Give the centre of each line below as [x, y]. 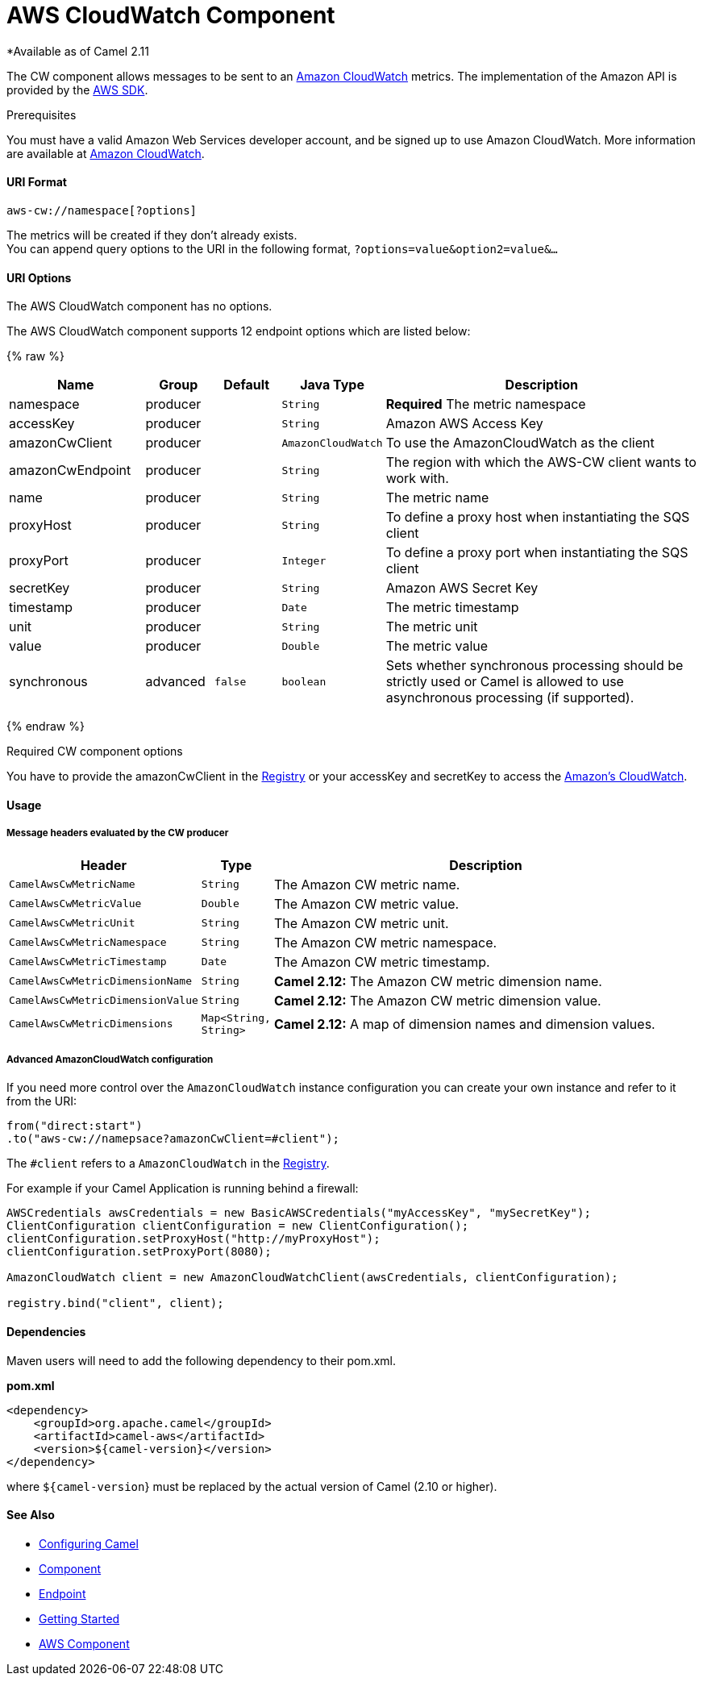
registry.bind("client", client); [115, 1303]
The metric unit [432, 627]
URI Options [39, 277]
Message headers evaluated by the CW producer [118, 833]
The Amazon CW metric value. [366, 903]
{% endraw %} [46, 727]
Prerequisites [42, 114]
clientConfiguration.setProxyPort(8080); [139, 1252]
